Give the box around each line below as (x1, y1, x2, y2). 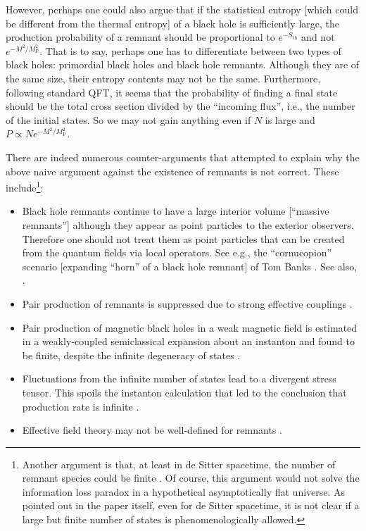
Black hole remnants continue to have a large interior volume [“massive (22, 204, 329, 218)
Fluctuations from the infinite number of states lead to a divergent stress (22, 371, 336, 386)
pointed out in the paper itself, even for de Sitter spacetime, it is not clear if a (22, 498, 360, 513)
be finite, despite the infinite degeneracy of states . (22, 347, 241, 362)
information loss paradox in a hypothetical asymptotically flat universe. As (22, 484, 346, 499)
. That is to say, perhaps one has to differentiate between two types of (39, 43, 341, 58)
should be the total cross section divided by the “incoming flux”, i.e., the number (6, 99, 355, 113)
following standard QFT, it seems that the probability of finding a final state (6, 85, 338, 99)
